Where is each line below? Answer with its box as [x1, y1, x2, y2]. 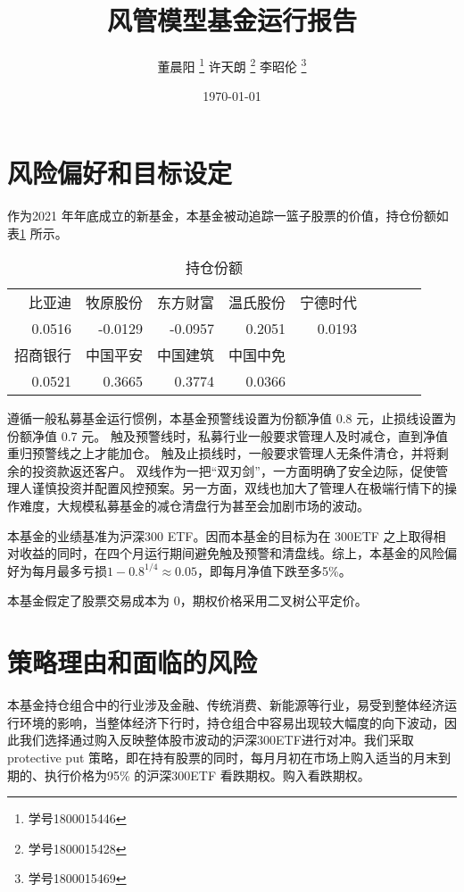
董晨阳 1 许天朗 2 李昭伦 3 [157, 54, 307, 75]
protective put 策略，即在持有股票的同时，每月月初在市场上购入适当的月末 [7, 747, 439, 766]
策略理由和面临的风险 [7, 644, 258, 680]
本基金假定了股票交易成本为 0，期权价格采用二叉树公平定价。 [7, 591, 368, 610]
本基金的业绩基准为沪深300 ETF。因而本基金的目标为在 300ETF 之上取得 [7, 526, 434, 545]
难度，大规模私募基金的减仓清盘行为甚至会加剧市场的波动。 [19, 496, 369, 515]
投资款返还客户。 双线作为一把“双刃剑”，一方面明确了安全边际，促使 [31, 461, 435, 479]
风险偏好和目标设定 [7, 154, 233, 190]
